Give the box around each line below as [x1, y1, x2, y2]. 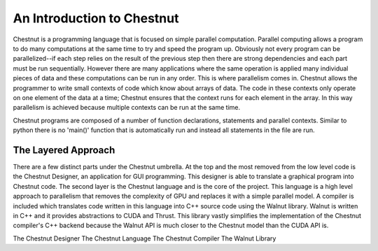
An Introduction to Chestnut [13, 10, 179, 26]
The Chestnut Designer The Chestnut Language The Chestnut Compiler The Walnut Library [13, 234, 276, 243]
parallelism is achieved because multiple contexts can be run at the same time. [13, 103, 241, 112]
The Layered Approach [13, 144, 115, 156]
